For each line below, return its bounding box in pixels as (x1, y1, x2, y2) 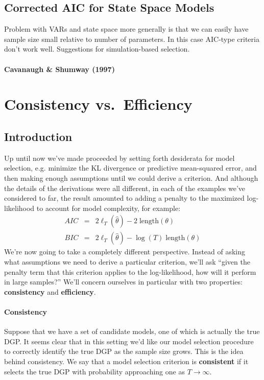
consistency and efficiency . (4, 286, 96, 297)
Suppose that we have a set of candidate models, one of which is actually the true (4, 326, 260, 337)
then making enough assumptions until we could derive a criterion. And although (4, 172, 258, 183)
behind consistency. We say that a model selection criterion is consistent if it (4, 355, 249, 366)
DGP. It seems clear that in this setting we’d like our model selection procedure (4, 336, 254, 346)
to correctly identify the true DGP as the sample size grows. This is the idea (4, 346, 244, 357)
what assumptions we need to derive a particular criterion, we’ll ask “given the (4, 256, 250, 267)
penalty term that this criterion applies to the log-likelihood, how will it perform (4, 266, 256, 277)
